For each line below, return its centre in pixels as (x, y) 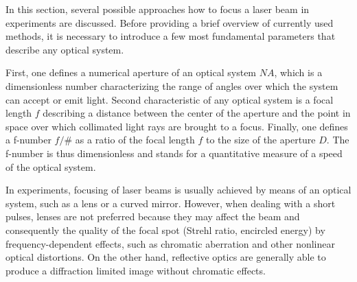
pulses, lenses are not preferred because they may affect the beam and (153, 216)
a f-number (28, 140)
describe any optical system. (65, 49)
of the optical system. (51, 166)
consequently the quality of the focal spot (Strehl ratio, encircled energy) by (165, 230)
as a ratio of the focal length (135, 140)
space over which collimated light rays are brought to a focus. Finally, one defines (177, 126)
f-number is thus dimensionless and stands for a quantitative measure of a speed (174, 153)
